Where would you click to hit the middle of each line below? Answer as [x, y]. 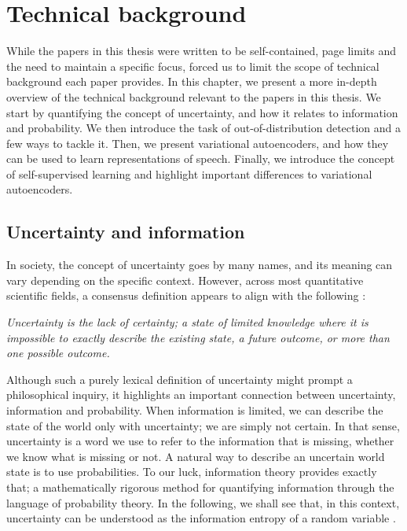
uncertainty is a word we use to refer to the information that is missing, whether [200, 441]
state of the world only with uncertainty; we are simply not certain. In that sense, [203, 425]
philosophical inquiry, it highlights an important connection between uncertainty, [201, 395]
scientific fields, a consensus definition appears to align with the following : [186, 295]
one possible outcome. [58, 353]
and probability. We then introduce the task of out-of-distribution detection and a [204, 128]
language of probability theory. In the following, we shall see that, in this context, [203, 502]
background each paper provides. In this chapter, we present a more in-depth [192, 81]
